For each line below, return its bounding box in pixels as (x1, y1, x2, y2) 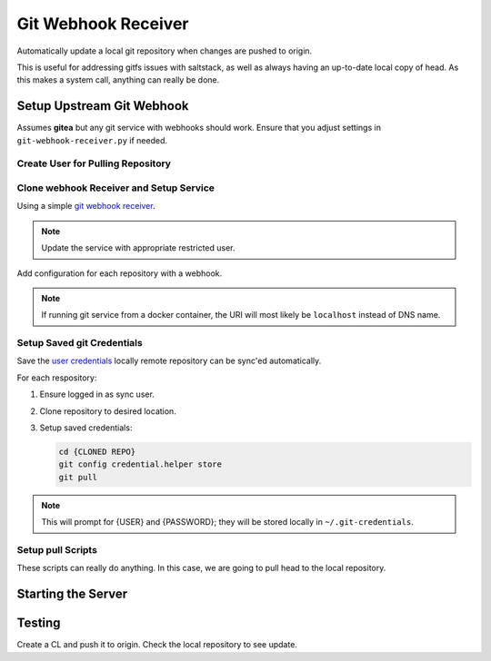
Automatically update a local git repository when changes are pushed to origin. (16, 45, 313, 56)
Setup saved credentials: (39, 422, 133, 433)
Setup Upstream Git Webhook (16, 98, 189, 113)
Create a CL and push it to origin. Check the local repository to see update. (16, 639, 297, 650)
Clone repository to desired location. (39, 405, 176, 417)
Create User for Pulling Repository (16, 157, 172, 170)
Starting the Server (16, 587, 128, 602)
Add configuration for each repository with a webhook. (16, 268, 223, 279)
